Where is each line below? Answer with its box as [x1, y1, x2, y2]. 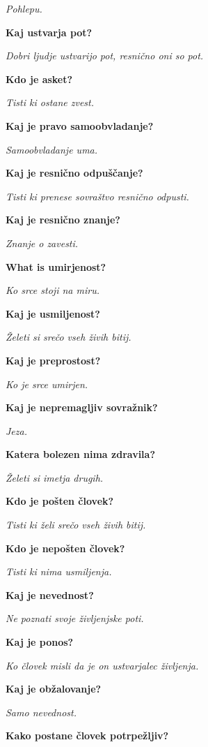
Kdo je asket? [6, 71, 73, 86]
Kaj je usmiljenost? [6, 306, 100, 320]
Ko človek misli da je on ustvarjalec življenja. [6, 658, 199, 672]
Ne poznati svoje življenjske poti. [6, 611, 144, 626]
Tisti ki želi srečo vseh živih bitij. [6, 517, 146, 532]
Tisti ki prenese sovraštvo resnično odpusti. [6, 188, 189, 203]
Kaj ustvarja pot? [6, 24, 93, 39]
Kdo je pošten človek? [6, 494, 114, 508]
